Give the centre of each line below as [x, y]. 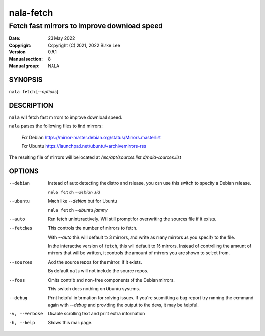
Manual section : [26, 59]
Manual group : [24, 66]
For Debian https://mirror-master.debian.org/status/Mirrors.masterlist [91, 137]
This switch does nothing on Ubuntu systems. [94, 288]
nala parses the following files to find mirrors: [56, 126]
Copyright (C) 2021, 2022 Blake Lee [84, 45]
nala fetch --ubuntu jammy [78, 210]
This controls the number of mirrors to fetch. [93, 228]
